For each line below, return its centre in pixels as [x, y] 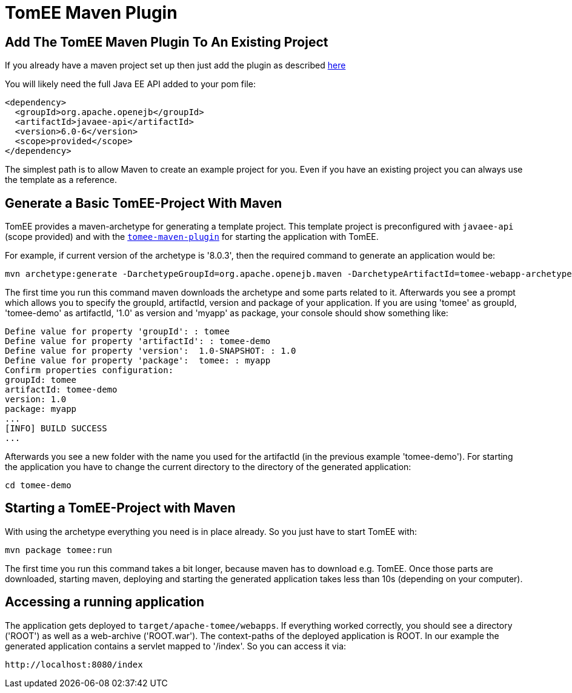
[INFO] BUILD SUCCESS [56, 429]
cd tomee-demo [38, 486]
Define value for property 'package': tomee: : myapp [138, 361]
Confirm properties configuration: [89, 370]
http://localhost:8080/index [74, 664]
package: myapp [41, 409]
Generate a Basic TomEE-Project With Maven [144, 203]
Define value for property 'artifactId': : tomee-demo [138, 341]
